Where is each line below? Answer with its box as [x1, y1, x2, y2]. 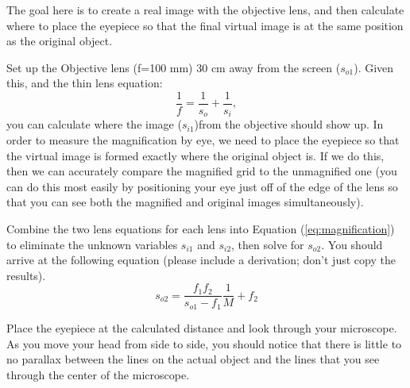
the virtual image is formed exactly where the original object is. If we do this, [6, 147, 385, 163]
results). [6, 267, 46, 283]
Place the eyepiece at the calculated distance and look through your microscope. [6, 319, 397, 336]
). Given [354, 59, 394, 75]
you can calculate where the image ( [6, 116, 182, 133]
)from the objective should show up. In [194, 116, 384, 133]
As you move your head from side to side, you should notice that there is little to [6, 335, 402, 352]
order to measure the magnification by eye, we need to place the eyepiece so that [6, 132, 400, 148]
